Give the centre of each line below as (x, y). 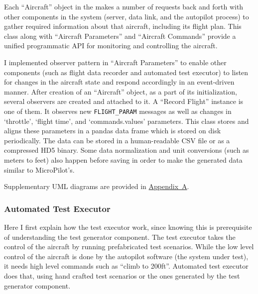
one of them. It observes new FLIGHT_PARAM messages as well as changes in (118, 111)
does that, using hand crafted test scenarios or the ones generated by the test (122, 275)
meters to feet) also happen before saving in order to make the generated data (123, 159)
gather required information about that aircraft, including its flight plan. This (123, 26)
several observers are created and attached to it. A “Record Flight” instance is (124, 101)
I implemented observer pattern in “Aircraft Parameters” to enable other (115, 62)
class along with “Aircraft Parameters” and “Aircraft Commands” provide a (120, 36)
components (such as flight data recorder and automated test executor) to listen (126, 72)
